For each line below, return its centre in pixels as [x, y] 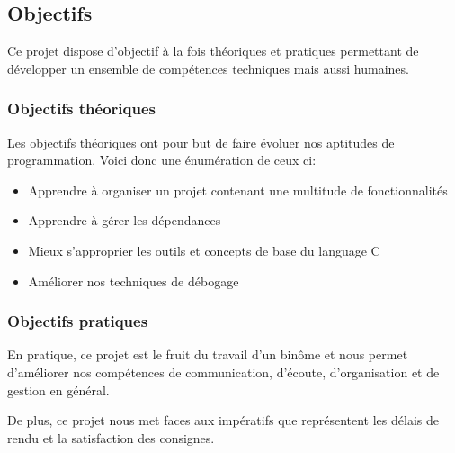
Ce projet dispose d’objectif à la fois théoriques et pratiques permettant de [213, 51]
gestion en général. [58, 390]
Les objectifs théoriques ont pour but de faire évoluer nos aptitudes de [201, 142]
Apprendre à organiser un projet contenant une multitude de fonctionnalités [238, 190]
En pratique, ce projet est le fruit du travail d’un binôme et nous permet [208, 354]
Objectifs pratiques [78, 321]
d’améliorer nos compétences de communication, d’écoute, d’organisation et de [223, 371]
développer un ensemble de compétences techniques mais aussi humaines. [208, 68]
